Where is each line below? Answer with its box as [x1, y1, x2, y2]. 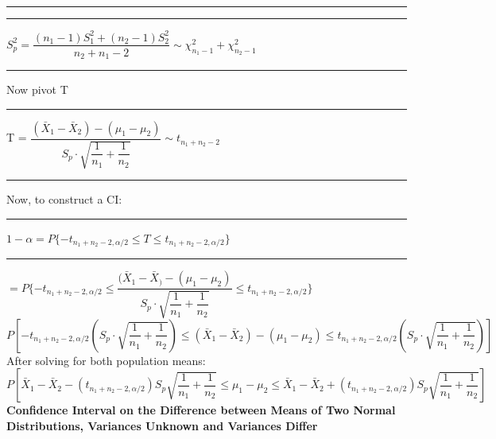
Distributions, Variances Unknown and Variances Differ [6, 417, 318, 433]
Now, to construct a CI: [6, 191, 122, 208]
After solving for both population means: [6, 352, 206, 368]
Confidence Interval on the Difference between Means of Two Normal [6, 402, 396, 418]
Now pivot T [6, 81, 68, 98]
